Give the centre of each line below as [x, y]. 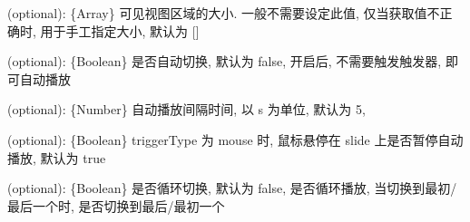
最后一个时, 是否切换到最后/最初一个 [116, 205]
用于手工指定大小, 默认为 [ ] [120, 30]
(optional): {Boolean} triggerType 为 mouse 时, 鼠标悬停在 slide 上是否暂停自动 [235, 139]
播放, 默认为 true [57, 157]
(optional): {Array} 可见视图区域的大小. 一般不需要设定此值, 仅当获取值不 [224, 13]
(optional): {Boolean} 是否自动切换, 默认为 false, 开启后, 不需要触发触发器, [225, 61]
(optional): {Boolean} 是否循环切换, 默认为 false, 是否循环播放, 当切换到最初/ [232, 188]
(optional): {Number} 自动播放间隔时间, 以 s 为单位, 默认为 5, [186, 109]
